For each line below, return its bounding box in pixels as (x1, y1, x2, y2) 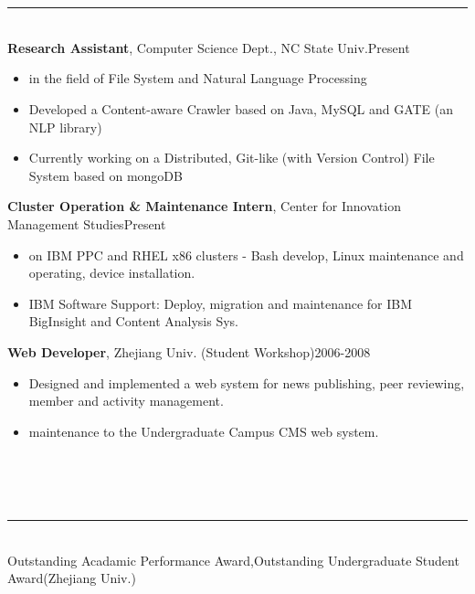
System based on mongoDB (28, 165, 183, 185)
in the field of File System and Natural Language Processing (28, 69, 367, 88)
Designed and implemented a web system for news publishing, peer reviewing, (28, 373, 465, 392)
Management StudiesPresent (7, 214, 166, 233)
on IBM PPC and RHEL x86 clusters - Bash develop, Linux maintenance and (28, 245, 464, 264)
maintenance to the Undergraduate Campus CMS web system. (28, 421, 379, 440)
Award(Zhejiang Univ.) (7, 568, 136, 588)
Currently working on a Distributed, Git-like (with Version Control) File (28, 148, 435, 167)
